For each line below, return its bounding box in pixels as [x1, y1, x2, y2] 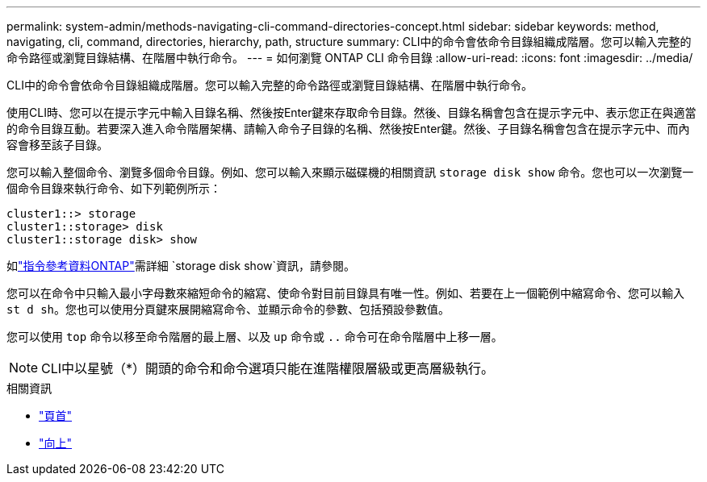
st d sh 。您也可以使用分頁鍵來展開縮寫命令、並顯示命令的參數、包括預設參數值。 [6, 302, 450, 316]
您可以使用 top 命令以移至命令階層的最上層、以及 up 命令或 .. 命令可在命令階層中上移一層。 [6, 330, 503, 343]
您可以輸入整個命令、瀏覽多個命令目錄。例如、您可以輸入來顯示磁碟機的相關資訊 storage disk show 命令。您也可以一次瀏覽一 [6, 165, 694, 179]
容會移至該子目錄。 [6, 138, 108, 152]
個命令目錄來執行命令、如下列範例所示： [6, 181, 221, 195]
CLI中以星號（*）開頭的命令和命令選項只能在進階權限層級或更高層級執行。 [41, 360, 495, 376]
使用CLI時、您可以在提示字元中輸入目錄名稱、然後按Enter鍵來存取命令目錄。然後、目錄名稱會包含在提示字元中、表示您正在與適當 [6, 106, 697, 119]
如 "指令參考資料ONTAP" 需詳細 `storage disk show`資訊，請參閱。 [6, 259, 356, 272]
